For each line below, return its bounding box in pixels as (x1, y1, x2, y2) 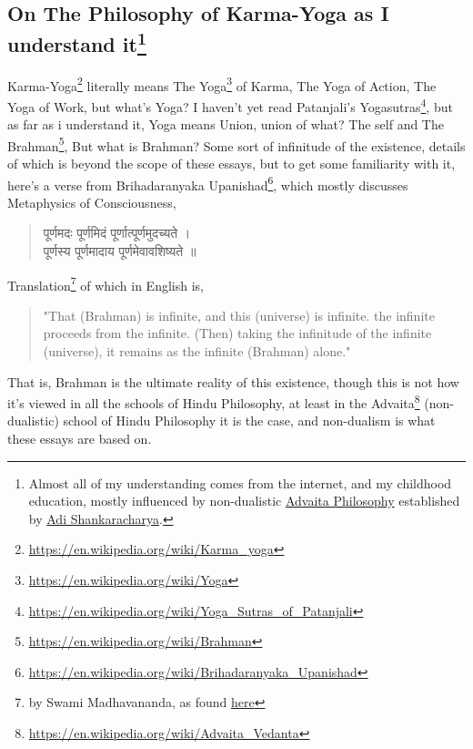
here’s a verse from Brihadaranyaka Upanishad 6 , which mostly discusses (7, 172, 408, 194)
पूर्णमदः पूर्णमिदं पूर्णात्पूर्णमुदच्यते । (43, 223, 191, 242)
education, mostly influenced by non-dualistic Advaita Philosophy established (28, 491, 460, 510)
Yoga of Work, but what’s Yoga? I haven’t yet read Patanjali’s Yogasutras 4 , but (7, 94, 453, 116)
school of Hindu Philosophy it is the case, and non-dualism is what (63, 411, 436, 430)
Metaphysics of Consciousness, (7, 192, 176, 211)
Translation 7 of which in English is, (7, 272, 204, 294)
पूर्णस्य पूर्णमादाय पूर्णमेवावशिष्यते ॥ (43, 241, 196, 260)
